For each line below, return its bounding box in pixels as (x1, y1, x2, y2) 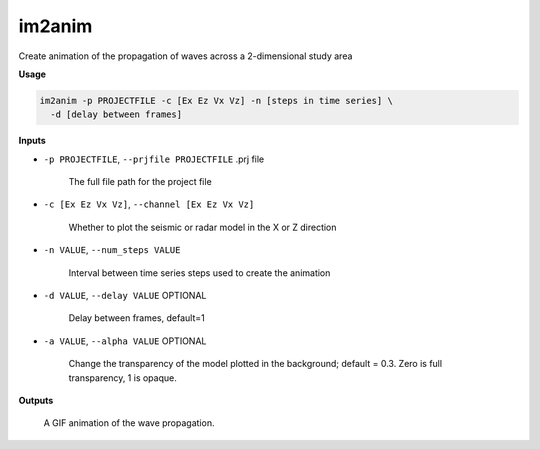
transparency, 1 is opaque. (68, 371, 177, 384)
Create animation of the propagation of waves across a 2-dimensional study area (18, 50, 353, 62)
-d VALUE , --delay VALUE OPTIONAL (43, 290, 207, 302)
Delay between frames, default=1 (68, 312, 205, 324)
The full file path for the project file (68, 176, 212, 188)
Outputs (18, 394, 54, 406)
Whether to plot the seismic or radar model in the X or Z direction (68, 221, 337, 233)
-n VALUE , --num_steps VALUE (43, 244, 181, 256)
